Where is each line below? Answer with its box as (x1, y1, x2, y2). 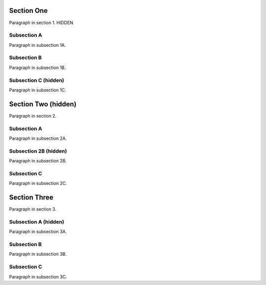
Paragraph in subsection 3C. (9, 274, 67, 280)
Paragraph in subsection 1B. (9, 64, 66, 70)
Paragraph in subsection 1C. (9, 87, 66, 93)
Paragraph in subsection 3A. (9, 229, 67, 235)
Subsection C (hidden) (9, 77, 65, 84)
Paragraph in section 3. (9, 206, 57, 212)
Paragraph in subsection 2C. (9, 180, 67, 187)
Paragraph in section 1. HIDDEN (9, 20, 73, 26)
